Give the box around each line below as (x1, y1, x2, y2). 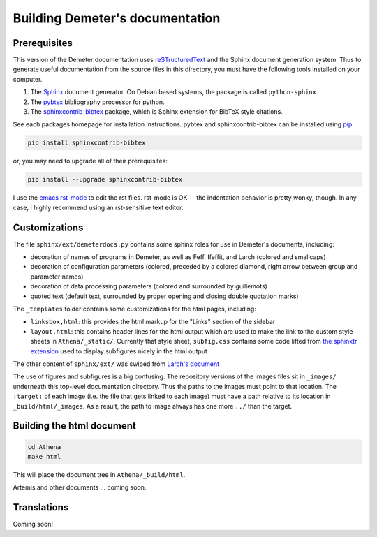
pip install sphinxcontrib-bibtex (27, 139, 146, 147)
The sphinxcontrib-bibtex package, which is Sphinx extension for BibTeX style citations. (30, 108, 283, 116)
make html (27, 453, 61, 460)
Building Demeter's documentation (13, 10, 221, 26)
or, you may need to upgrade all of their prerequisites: (13, 157, 168, 165)
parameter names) (30, 272, 84, 281)
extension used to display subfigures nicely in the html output (30, 346, 207, 355)
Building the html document (13, 420, 136, 432)
